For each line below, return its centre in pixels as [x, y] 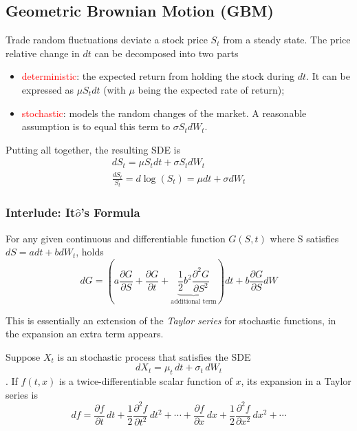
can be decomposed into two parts [166, 53]
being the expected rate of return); [211, 89]
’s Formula [110, 212]
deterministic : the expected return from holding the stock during [158, 76]
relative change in [43, 53]
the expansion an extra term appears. [85, 334]
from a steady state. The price [287, 40]
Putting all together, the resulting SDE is [93, 149]
